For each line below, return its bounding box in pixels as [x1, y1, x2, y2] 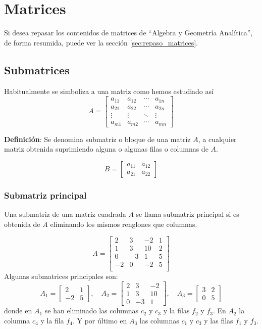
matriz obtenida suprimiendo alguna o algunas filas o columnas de [4, 144, 208, 154]
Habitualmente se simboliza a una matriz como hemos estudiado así [4, 85, 214, 96]
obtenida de [4, 218, 40, 229]
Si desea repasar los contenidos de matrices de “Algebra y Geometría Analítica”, [4, 27, 253, 38]
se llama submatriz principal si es [136, 209, 239, 219]
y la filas [163, 305, 190, 316]
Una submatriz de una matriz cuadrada [4, 209, 126, 219]
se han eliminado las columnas [44, 305, 139, 316]
